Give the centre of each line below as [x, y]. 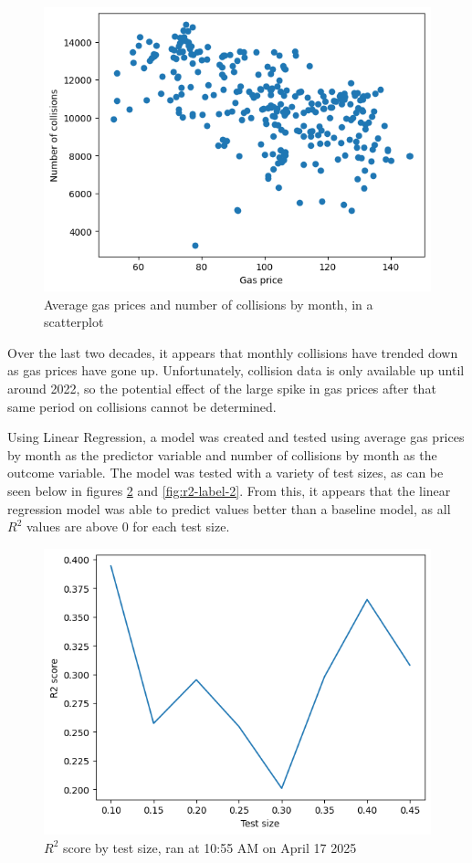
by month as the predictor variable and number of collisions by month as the [222, 454]
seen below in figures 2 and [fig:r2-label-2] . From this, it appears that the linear [229, 490]
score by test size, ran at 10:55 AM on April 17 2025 [210, 847]
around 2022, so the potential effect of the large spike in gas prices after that [222, 388]
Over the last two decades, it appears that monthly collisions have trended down [233, 352]
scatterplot [74, 322]
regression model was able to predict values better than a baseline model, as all [229, 508]
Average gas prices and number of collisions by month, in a [209, 304]
